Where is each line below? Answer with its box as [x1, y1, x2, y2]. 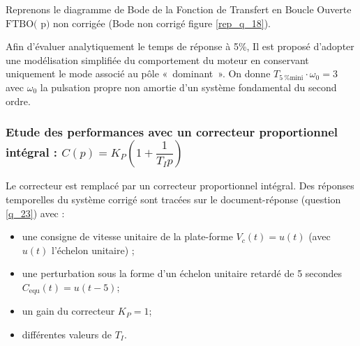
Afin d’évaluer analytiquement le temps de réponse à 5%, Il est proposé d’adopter [6, 39, 354, 54]
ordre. [6, 93, 31, 108]
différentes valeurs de [22, 327, 112, 341]
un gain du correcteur [22, 304, 115, 318]
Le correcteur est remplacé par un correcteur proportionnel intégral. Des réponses [6, 178, 354, 193]
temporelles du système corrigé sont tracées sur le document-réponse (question [6, 191, 341, 206]
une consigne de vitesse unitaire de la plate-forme [22, 229, 233, 244]
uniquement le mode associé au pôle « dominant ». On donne [6, 66, 271, 81]
